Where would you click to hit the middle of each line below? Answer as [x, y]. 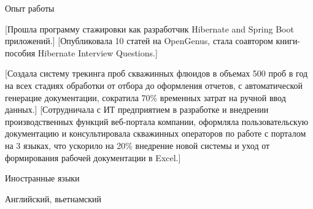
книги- [288, 41]
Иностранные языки [42, 178]
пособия [20, 52]
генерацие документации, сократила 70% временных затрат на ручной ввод [145, 97]
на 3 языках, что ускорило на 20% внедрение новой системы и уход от [137, 145]
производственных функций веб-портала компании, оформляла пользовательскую [157, 121]
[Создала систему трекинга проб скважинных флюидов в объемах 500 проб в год [156, 73]
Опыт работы [30, 8]
